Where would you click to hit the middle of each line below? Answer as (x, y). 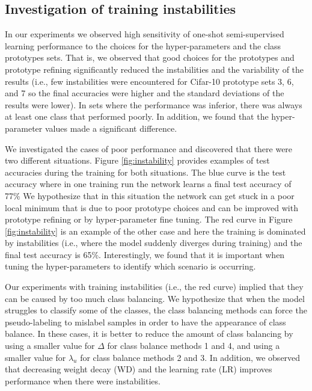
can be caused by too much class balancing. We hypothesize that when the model (155, 298)
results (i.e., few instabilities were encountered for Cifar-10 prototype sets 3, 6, (149, 81)
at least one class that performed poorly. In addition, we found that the (137, 116)
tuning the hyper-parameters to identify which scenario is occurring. (130, 266)
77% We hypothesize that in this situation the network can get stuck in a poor (150, 195)
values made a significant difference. (111, 128)
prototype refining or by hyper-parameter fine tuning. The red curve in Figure (149, 219)
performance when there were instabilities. (83, 380)
